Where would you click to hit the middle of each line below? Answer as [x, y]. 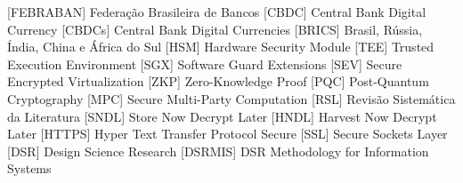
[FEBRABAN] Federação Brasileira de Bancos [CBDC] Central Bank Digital [217, 12]
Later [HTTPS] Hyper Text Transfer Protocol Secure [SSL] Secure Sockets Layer [227, 134]
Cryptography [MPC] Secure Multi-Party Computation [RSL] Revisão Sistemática [231, 98]
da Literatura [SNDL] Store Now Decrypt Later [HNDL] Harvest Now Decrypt [222, 116]
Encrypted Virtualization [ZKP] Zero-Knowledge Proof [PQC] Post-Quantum [218, 81]
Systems [29, 168]
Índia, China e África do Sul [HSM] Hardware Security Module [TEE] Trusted [221, 47]
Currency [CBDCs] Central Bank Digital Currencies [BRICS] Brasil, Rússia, [215, 29]
